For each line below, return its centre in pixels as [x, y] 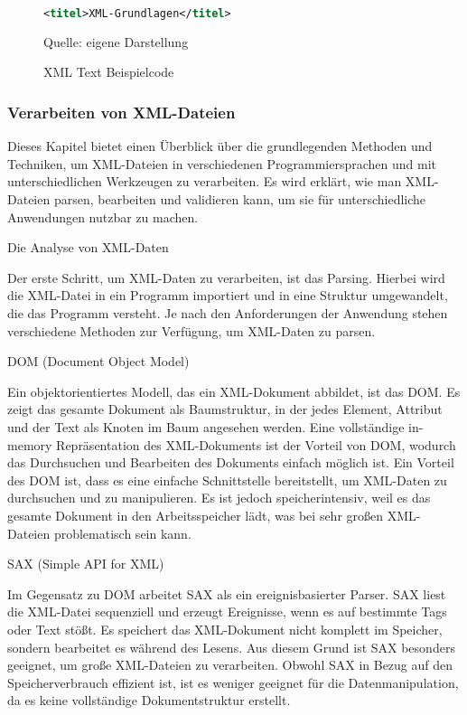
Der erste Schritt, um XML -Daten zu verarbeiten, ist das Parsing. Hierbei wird [226, 277]
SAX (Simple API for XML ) [86, 564]
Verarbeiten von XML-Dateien [121, 112]
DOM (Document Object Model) [98, 361]
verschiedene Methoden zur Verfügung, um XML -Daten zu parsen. [191, 330]
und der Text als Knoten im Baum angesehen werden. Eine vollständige [206, 427]
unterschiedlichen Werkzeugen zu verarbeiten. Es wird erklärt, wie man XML [221, 181]
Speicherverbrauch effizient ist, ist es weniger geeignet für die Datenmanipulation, [233, 682]
